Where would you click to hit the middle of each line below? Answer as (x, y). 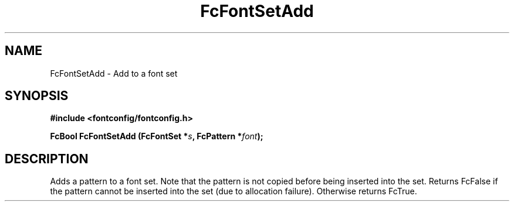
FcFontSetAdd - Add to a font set (114, 73)
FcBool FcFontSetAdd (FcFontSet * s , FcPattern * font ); (157, 136)
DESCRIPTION (47, 159)
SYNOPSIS (37, 96)
